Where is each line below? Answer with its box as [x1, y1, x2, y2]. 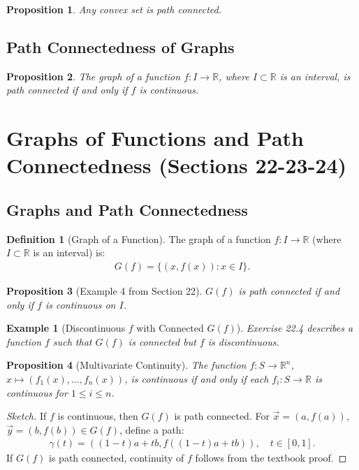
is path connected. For [174, 409, 270, 423]
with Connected [136, 321, 204, 335]
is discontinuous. [207, 334, 279, 348]
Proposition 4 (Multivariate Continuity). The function [6, 358, 247, 372]
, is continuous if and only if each [124, 371, 269, 385]
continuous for [6, 385, 68, 399]
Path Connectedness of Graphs [6, 36, 235, 57]
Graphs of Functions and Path [6, 124, 304, 152]
